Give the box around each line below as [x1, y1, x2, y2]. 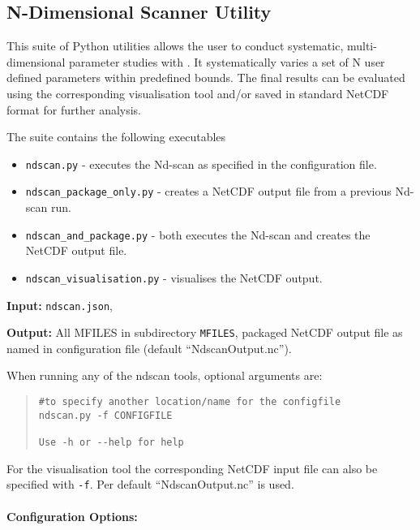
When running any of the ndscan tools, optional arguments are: [6, 367, 323, 384]
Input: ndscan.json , [6, 296, 113, 313]
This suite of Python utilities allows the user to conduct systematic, [6, 37, 344, 54]
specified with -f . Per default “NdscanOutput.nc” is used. [6, 476, 294, 493]
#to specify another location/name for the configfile [38, 396, 341, 408]
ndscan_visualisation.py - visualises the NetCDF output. [25, 269, 323, 286]
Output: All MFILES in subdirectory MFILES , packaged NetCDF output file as [6, 324, 403, 341]
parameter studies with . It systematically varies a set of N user [69, 53, 385, 70]
